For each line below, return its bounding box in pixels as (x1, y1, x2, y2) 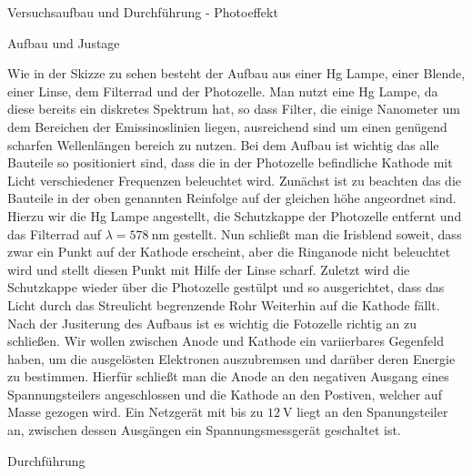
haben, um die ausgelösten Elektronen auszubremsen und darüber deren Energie (7, 349, 456, 368)
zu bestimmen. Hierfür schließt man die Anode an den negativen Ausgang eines (7, 367, 449, 386)
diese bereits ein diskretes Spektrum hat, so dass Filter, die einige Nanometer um (7, 99, 460, 118)
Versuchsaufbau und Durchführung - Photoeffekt (7, 3, 278, 21)
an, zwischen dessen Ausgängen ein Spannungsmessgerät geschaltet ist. (7, 420, 401, 440)
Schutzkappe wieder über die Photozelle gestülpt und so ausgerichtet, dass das (7, 278, 445, 297)
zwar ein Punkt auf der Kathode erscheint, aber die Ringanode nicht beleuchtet (7, 242, 451, 261)
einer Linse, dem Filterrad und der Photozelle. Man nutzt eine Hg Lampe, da (7, 81, 438, 100)
